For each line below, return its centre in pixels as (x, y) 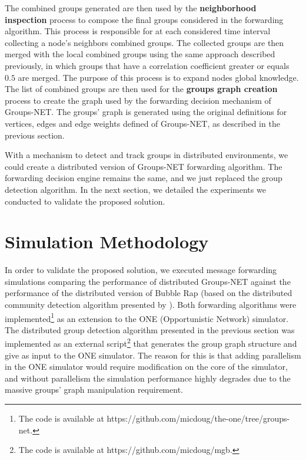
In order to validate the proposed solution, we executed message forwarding (141, 270)
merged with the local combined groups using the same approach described (140, 54)
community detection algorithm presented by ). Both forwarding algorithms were (151, 304)
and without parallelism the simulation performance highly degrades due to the (148, 378)
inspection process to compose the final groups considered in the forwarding (144, 19)
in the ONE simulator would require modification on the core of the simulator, (146, 367)
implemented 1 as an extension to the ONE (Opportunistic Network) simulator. (147, 317)
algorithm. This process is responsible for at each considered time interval (138, 31)
